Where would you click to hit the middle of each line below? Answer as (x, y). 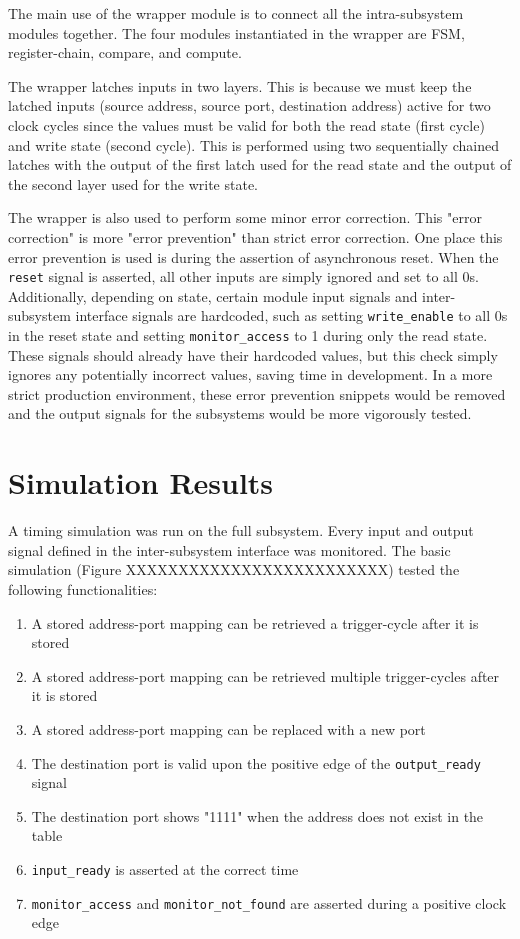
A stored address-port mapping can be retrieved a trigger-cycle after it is (255, 622)
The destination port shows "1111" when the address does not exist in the (257, 815)
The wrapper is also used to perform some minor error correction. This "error (245, 217)
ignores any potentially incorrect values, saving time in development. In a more (250, 374)
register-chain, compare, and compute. (125, 52)
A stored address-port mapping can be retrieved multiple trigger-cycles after (265, 675)
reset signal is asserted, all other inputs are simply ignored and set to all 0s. (243, 276)
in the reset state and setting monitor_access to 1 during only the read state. (248, 335)
